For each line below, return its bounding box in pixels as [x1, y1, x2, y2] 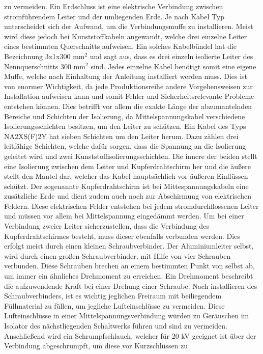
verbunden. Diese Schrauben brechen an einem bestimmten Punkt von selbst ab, [4, 260, 255, 271]
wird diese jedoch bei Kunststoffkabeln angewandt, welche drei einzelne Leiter [4, 31, 247, 41]
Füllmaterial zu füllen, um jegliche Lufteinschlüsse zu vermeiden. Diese [4, 300, 225, 311]
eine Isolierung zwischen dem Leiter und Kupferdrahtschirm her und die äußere [4, 160, 251, 171]
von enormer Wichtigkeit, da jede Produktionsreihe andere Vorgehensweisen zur [4, 80, 253, 91]
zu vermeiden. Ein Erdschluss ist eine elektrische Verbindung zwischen [4, 1, 223, 11]
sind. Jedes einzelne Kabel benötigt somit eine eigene [91, 61, 256, 71]
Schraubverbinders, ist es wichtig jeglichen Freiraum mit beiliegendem [4, 290, 222, 301]
